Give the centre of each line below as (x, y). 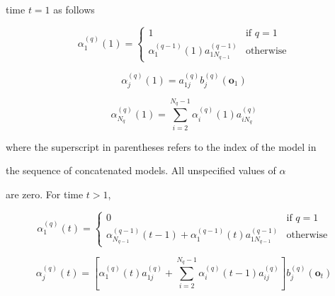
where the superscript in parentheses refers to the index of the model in (161, 146)
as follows (74, 9)
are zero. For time (45, 194)
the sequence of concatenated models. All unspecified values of (141, 170)
